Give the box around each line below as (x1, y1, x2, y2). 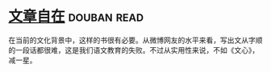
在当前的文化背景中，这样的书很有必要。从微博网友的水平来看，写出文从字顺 (8, 35, 263, 45)
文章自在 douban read (8, 7, 144, 26)
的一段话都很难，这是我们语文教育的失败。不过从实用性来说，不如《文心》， (8, 45, 260, 54)
